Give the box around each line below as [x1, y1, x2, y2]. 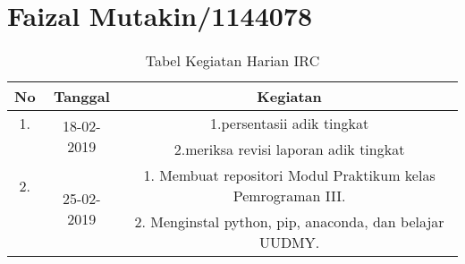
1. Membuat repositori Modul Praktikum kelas [143, 165, 435, 186]
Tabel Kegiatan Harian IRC [145, 50, 320, 72]
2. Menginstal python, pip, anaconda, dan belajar [134, 211, 444, 233]
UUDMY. [258, 232, 320, 253]
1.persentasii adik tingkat [209, 113, 369, 134]
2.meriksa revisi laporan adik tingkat [173, 139, 405, 160]
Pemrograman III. [232, 185, 346, 207]
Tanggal [53, 86, 110, 107]
